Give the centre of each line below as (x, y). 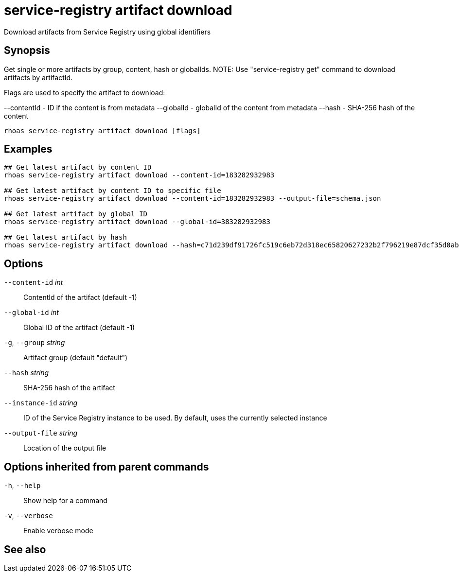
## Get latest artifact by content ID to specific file (113, 191)
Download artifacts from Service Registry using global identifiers (107, 32)
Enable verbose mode (58, 531)
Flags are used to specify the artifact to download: (85, 92)
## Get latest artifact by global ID (76, 214)
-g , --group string (35, 343)
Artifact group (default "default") (76, 358)
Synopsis (27, 51)
